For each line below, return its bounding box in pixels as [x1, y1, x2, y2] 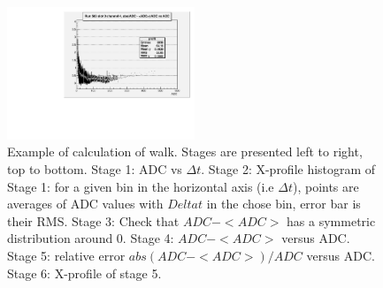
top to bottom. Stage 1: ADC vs [7, 160, 182, 178]
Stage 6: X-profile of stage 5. [7, 263, 162, 282]
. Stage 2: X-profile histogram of [201, 160, 376, 178]
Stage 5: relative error [7, 246, 126, 264]
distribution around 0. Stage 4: [7, 229, 174, 247]
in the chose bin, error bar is [206, 194, 361, 213]
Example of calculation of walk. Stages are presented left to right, [7, 142, 363, 161]
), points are [292, 177, 359, 195]
